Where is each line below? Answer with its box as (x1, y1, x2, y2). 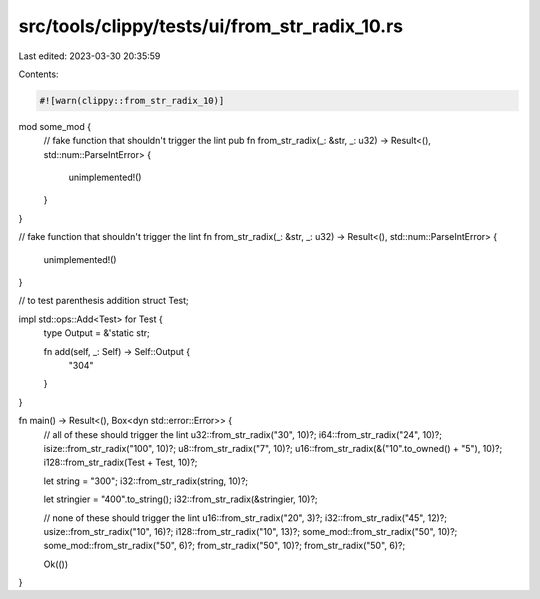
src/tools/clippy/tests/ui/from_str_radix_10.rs (18, 15, 404, 37)
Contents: (18, 68, 59, 80)
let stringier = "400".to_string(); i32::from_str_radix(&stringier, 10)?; (43, 493, 319, 505)
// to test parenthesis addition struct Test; (18, 295, 189, 307)
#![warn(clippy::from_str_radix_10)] (39, 95, 225, 106)
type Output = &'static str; (43, 327, 150, 339)
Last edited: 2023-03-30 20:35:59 (18, 50, 161, 62)
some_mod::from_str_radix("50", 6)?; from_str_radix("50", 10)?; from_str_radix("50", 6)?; (43, 540, 406, 552)
